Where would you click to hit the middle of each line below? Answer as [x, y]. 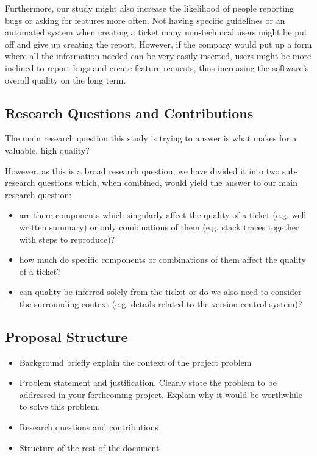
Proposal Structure [66, 336]
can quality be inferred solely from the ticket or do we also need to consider [160, 292]
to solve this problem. [60, 406]
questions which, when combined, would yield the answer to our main [168, 183]
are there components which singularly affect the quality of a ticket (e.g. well [163, 215]
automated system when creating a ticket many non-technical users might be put [156, 32]
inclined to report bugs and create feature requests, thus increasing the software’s [157, 67]
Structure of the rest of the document [89, 447]
